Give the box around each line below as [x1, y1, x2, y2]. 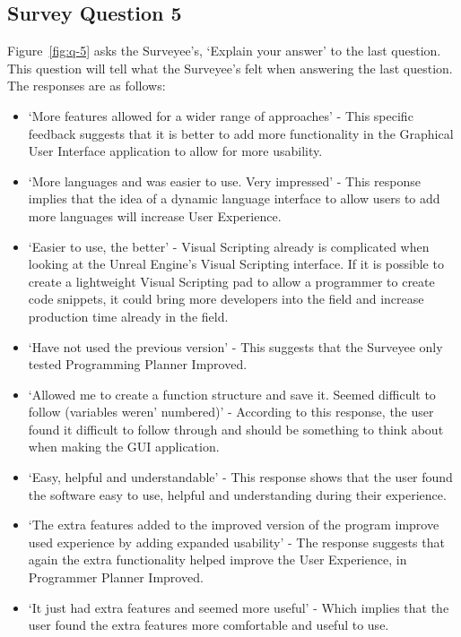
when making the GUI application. [28, 437, 220, 456]
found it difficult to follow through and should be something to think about [28, 419, 444, 438]
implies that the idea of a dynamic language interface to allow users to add [28, 189, 440, 208]
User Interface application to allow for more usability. [28, 142, 323, 160]
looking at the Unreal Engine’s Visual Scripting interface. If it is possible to [28, 254, 444, 273]
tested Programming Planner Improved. [28, 355, 248, 374]
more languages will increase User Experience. [28, 206, 282, 225]
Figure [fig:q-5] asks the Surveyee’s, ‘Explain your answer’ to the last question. [7, 41, 441, 60]
